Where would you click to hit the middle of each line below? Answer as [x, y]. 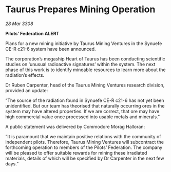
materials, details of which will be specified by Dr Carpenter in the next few [85, 158]
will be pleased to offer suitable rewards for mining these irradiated [76, 153]
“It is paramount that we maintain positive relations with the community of [83, 136]
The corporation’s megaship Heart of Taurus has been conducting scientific [85, 59]
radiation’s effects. [25, 75]
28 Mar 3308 [19, 24]
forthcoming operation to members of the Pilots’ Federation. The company [84, 147]
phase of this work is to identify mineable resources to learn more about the [85, 70]
